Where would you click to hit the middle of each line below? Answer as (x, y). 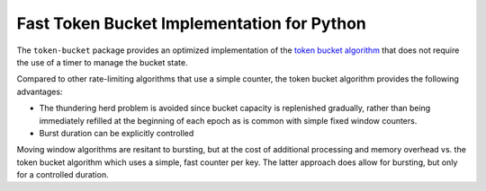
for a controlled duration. (63, 175)
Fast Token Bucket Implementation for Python (191, 23)
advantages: (40, 91)
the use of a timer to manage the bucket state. (102, 62)
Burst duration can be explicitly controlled (117, 133)
